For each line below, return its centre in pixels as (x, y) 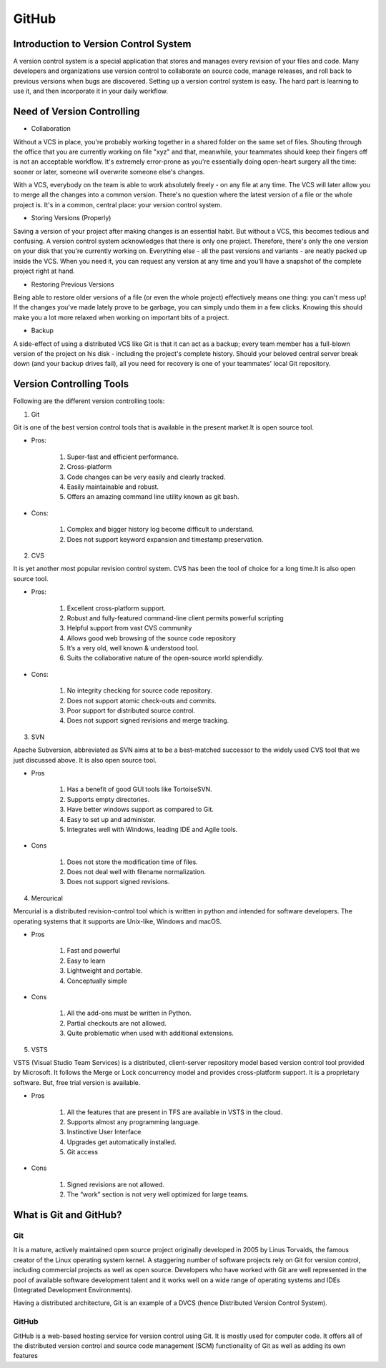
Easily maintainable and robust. (113, 487)
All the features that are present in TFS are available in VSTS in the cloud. (175, 1112)
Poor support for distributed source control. (131, 710)
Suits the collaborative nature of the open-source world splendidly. (165, 658)
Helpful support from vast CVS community (129, 628)
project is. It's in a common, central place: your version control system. (118, 204)
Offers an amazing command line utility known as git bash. (153, 497)
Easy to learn (86, 961)
